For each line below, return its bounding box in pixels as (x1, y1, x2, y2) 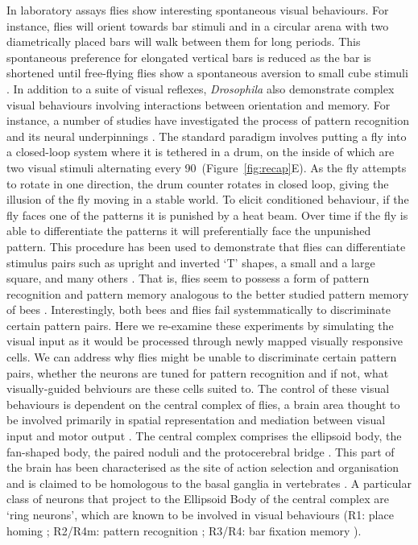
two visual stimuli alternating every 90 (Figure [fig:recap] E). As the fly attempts (6, 159, 407, 175)
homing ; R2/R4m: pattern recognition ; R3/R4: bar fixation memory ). (6, 522, 362, 539)
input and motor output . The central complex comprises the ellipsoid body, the (6, 427, 402, 444)
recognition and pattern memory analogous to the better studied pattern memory (6, 285, 409, 302)
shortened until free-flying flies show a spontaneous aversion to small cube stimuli (6, 64, 408, 81)
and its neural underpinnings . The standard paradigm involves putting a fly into (6, 127, 407, 144)
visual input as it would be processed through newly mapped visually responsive (6, 332, 403, 349)
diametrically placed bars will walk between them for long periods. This (6, 33, 361, 50)
